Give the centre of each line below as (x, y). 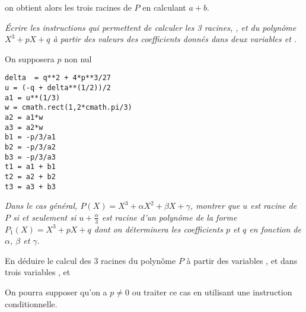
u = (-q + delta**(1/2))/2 (58, 88)
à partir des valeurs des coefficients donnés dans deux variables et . (175, 39)
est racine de (274, 206)
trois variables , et (38, 272)
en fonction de (275, 229)
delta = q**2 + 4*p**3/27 (58, 78)
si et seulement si (45, 217)
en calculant (164, 7)
